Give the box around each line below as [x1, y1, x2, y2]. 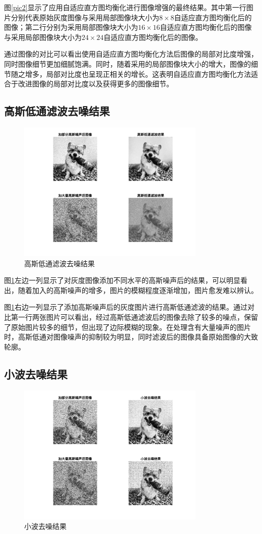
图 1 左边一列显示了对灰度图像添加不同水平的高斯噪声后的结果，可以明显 [4, 275, 240, 285]
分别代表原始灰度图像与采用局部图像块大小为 [11, 12, 159, 22]
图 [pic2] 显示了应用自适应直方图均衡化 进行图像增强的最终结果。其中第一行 [4, 2, 246, 12]
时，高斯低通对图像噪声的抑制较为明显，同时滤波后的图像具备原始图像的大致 [4, 331, 258, 342]
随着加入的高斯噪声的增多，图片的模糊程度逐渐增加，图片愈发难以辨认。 [18, 284, 258, 295]
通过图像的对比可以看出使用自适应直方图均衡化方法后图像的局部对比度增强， [4, 48, 258, 59]
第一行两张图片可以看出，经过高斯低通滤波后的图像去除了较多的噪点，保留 [11, 312, 258, 322]
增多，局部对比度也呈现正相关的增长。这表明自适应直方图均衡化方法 [25, 68, 251, 79]
